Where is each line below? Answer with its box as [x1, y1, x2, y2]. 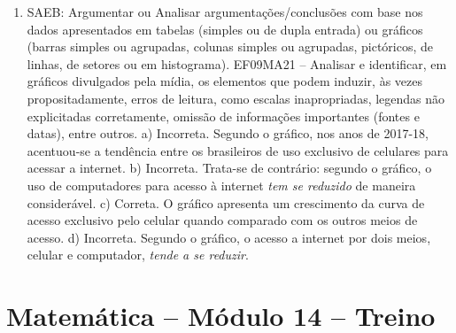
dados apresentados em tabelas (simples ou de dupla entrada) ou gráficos [27, 19, 423, 38]
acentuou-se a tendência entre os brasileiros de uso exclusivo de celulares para [27, 141, 449, 159]
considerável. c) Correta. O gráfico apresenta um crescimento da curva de [27, 193, 425, 212]
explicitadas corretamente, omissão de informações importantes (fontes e [27, 106, 420, 125]
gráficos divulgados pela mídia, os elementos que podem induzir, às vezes [27, 72, 422, 90]
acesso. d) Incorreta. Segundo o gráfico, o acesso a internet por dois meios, [27, 228, 431, 246]
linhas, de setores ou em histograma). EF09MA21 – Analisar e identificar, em [27, 54, 447, 73]
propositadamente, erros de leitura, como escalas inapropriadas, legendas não [27, 89, 445, 107]
